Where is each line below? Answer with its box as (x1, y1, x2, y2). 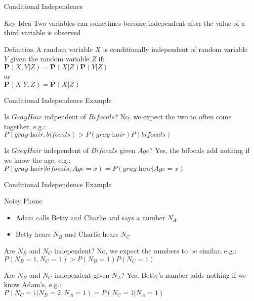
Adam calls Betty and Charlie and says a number (15, 212, 166, 222)
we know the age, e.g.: (4, 154, 71, 165)
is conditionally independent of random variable (103, 44, 248, 54)
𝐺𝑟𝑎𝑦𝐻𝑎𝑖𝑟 (11, 114, 42, 121)
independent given (54, 269, 110, 280)
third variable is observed (4, 27, 81, 38)
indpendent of (44, 111, 86, 122)
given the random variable (10, 53, 89, 64)
